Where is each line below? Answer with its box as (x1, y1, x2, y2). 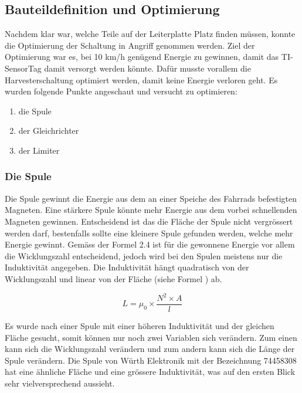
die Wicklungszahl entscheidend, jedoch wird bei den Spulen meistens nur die (5, 249, 283, 262)
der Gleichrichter (18, 124, 79, 137)
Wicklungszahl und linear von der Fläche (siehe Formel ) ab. (5, 272, 222, 284)
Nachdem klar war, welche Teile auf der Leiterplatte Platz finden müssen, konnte (5, 28, 296, 40)
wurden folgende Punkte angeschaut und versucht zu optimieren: (5, 85, 237, 97)
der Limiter (18, 144, 60, 156)
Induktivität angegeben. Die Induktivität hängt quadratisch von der (5, 261, 249, 273)
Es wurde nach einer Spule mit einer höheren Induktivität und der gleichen (5, 320, 274, 332)
